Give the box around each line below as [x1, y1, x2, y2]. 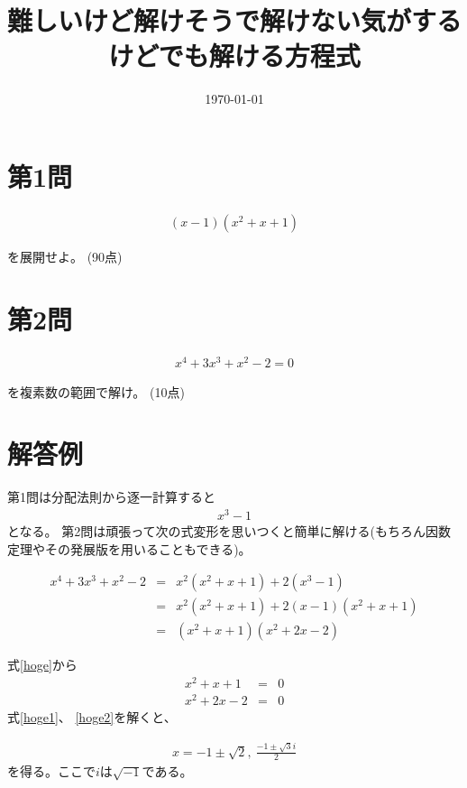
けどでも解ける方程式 [108, 37, 361, 74]
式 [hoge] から [7, 655, 78, 674]
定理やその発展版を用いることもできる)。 [7, 539, 252, 558]
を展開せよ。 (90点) [7, 246, 123, 265]
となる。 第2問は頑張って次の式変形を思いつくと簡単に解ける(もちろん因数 [7, 522, 451, 541]
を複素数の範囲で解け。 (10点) [7, 382, 185, 401]
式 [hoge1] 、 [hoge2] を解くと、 [7, 708, 177, 727]
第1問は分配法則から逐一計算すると [7, 487, 215, 506]
